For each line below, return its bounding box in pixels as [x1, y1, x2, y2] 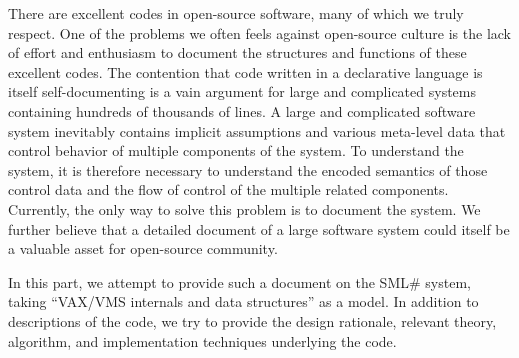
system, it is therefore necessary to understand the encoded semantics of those [8, 159, 488, 180]
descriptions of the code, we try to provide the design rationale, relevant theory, [8, 310, 497, 331]
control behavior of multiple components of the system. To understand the [8, 140, 464, 161]
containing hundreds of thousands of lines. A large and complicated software [8, 100, 476, 121]
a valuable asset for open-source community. [8, 238, 278, 259]
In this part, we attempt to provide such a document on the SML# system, [8, 271, 471, 292]
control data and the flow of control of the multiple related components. [8, 179, 449, 200]
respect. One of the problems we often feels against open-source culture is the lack [8, 22, 512, 43]
